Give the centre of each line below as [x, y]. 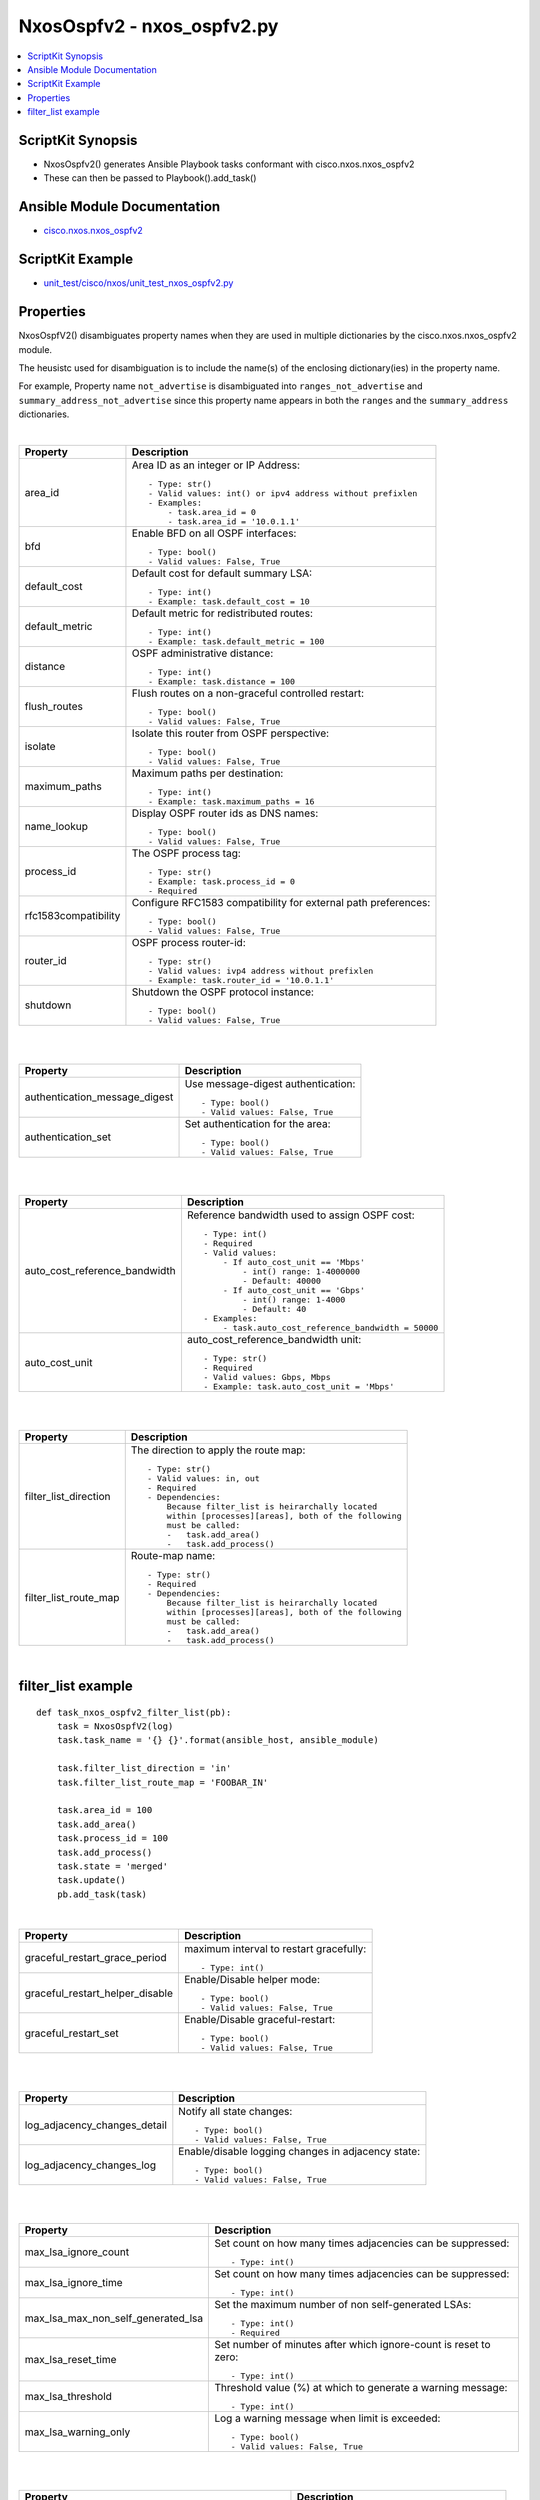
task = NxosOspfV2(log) [115, 1726]
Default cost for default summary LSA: [222, 573]
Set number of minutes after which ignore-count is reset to [352, 2345]
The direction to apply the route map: [218, 1450]
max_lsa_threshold [68, 2397]
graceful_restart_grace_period [95, 1958]
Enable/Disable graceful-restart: [259, 2020]
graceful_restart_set [71, 2033]
